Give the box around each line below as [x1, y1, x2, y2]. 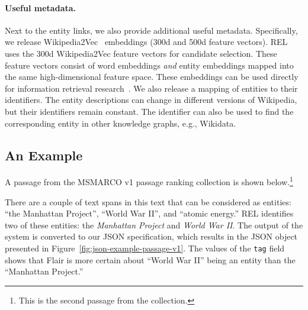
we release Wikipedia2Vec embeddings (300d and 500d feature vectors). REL [5, 35, 288, 48]
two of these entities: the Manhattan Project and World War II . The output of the [5, 218, 303, 231]
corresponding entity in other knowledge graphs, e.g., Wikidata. [5, 117, 236, 129]
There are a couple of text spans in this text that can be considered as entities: [5, 195, 291, 208]
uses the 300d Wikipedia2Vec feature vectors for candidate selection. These [5, 47, 277, 59]
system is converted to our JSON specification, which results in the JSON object [5, 230, 298, 243]
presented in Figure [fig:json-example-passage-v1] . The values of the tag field [5, 241, 285, 254]
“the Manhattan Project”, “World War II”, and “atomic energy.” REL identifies [5, 207, 294, 219]
